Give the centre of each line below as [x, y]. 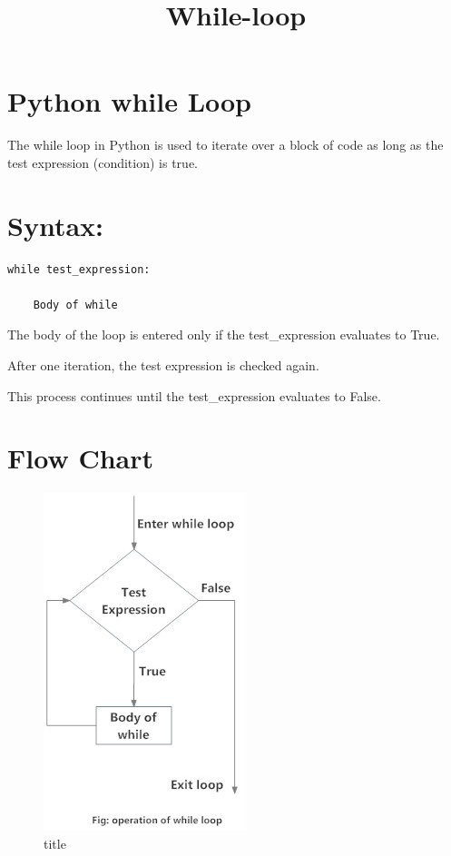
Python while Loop [129, 101]
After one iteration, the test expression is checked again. [163, 365]
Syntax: [55, 225]
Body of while [75, 305]
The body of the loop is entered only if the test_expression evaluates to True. [224, 335]
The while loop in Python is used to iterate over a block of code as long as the [225, 145]
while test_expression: [79, 269]
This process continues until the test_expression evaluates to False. [194, 395]
